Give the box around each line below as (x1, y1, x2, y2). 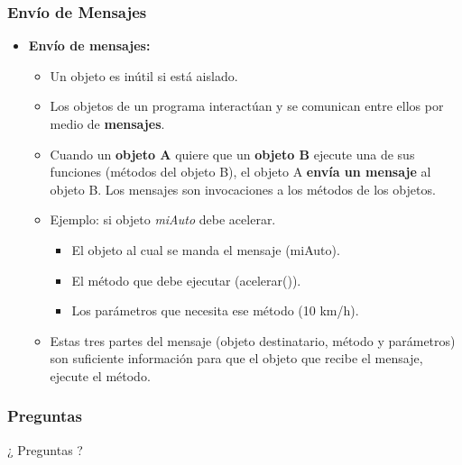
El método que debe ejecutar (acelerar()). (71, 270, 301, 289)
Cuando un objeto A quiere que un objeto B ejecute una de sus (50, 144, 415, 163)
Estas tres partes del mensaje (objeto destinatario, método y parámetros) (50, 331, 456, 350)
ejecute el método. (50, 366, 151, 385)
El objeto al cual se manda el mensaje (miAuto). (71, 240, 340, 259)
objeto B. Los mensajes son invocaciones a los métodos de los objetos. (50, 179, 436, 198)
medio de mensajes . (50, 114, 165, 132)
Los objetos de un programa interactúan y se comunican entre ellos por (50, 96, 444, 115)
